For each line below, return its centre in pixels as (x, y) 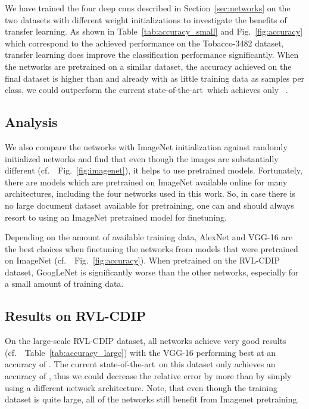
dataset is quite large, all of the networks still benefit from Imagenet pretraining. (152, 399)
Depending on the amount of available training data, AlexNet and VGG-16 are (149, 237)
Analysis (31, 122)
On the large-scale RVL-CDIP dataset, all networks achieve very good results (146, 341)
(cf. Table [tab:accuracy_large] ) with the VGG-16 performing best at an (141, 352)
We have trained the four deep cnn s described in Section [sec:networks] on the (148, 8)
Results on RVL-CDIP (76, 316)
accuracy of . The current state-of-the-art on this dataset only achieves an (140, 364)
